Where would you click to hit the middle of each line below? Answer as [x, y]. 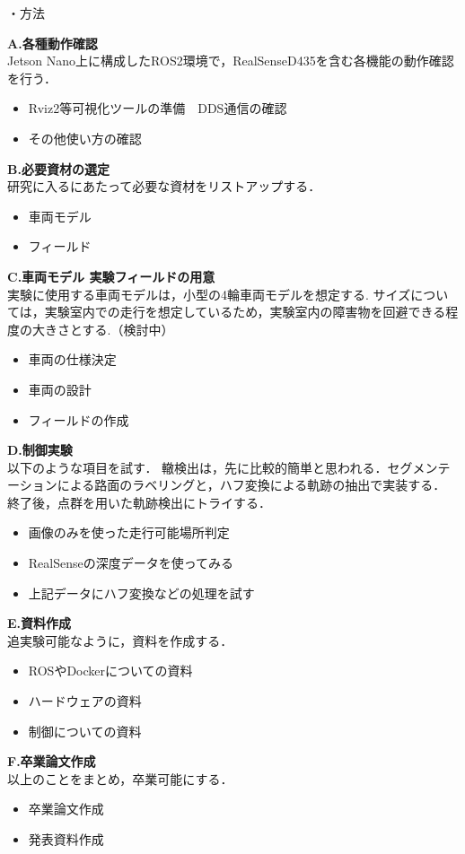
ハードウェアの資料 [85, 701]
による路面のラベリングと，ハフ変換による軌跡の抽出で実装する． [251, 485]
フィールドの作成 [79, 419]
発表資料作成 [66, 839]
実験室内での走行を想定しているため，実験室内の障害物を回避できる [245, 312]
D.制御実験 [40, 450]
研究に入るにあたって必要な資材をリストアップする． [164, 186]
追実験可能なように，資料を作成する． [120, 640]
